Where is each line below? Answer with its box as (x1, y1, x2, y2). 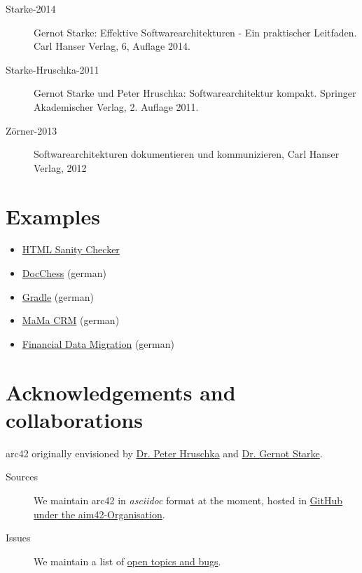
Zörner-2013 (6, 123, 57, 137)
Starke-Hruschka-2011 (6, 62, 99, 76)
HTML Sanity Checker (22, 242, 120, 257)
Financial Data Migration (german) (22, 336, 174, 351)
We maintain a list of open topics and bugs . (34, 553, 221, 568)
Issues (6, 530, 31, 545)
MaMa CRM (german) (22, 313, 120, 328)
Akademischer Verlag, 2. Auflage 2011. (34, 99, 199, 114)
